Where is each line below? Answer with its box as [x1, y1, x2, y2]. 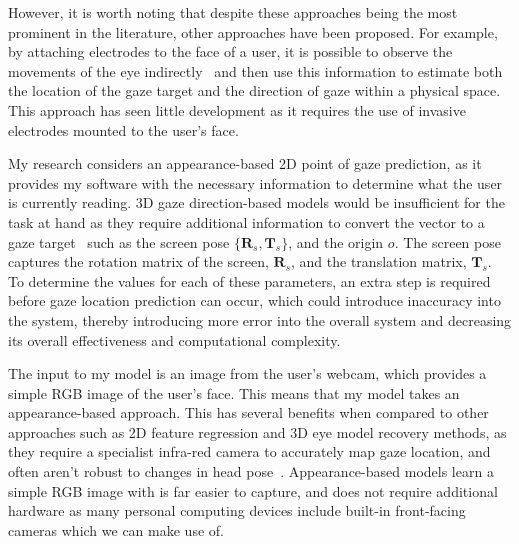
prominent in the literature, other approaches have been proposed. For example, [8, 21, 498, 42]
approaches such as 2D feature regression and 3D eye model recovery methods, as [8, 421, 507, 442]
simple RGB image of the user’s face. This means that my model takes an [8, 382, 460, 403]
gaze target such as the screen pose [8, 231, 230, 252]
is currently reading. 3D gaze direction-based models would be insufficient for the [8, 192, 505, 213]
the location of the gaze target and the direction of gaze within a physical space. [8, 80, 501, 101]
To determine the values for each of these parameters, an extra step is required [8, 270, 491, 291]
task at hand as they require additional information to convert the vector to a [8, 211, 485, 232]
